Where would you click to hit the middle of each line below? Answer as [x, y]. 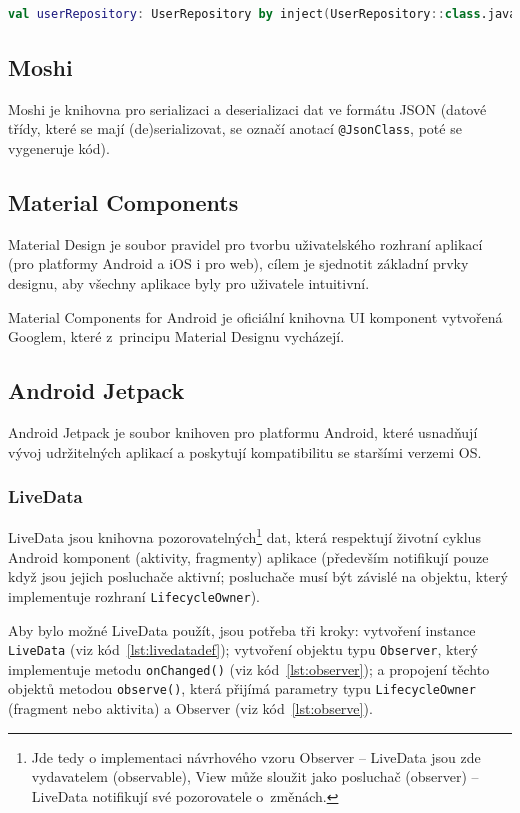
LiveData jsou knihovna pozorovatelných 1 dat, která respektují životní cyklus [244, 536]
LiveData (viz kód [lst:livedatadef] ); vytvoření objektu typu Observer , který [243, 649]
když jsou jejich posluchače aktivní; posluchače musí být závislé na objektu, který [258, 576]
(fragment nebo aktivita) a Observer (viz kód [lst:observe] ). [190, 708]
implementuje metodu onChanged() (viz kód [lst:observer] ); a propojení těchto [249, 668]
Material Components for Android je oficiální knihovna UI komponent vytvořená [255, 316]
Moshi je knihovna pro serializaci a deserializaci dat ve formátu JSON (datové [247, 108]
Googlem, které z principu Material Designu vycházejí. [176, 336]
